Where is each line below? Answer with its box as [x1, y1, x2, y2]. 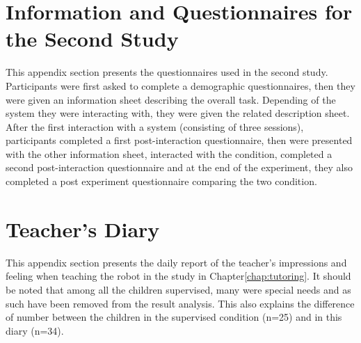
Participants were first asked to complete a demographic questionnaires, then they [6, 78, 355, 93]
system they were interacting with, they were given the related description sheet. [6, 106, 350, 120]
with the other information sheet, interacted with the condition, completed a [6, 146, 332, 161]
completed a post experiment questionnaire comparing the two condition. [6, 174, 317, 189]
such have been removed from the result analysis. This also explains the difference [6, 296, 355, 310]
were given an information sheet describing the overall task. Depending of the [6, 92, 336, 106]
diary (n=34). [6, 323, 64, 337]
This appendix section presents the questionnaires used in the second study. [6, 65, 328, 79]
